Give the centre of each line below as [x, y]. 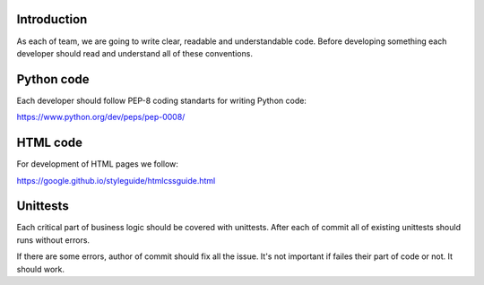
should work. [41, 269]
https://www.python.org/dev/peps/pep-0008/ [101, 117]
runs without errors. [53, 240]
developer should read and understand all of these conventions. [134, 53]
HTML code [50, 143]
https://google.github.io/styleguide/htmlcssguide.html [116, 180]
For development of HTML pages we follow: [98, 164]
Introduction [52, 19]
